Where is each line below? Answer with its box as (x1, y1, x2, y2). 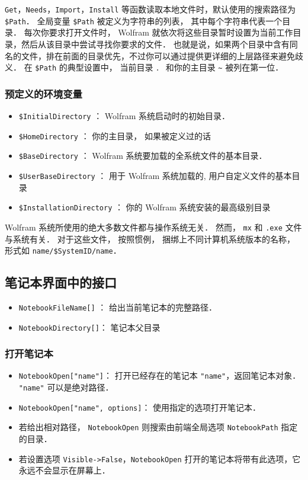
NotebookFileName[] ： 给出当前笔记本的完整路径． (18, 300, 217, 313)
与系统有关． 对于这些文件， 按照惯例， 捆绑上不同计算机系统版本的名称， (5, 232, 295, 245)
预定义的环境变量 (5, 86, 82, 101)
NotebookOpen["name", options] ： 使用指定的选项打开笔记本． (18, 401, 261, 413)
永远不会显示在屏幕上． (18, 464, 110, 476)
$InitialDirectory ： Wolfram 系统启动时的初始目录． (18, 109, 230, 121)
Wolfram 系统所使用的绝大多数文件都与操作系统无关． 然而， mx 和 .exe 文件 (5, 220, 302, 233)
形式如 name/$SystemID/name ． (5, 244, 121, 257)
